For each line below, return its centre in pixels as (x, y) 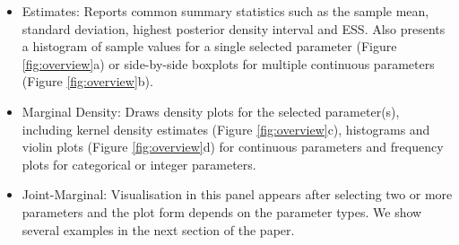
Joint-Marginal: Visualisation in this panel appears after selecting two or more (237, 194)
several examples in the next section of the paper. (158, 229)
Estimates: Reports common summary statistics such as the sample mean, (225, 11)
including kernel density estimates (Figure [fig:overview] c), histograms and (226, 129)
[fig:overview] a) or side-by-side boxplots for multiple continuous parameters (228, 63)
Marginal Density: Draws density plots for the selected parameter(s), (211, 111)
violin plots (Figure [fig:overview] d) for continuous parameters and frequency (233, 147)
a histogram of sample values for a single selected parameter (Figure (209, 46)
